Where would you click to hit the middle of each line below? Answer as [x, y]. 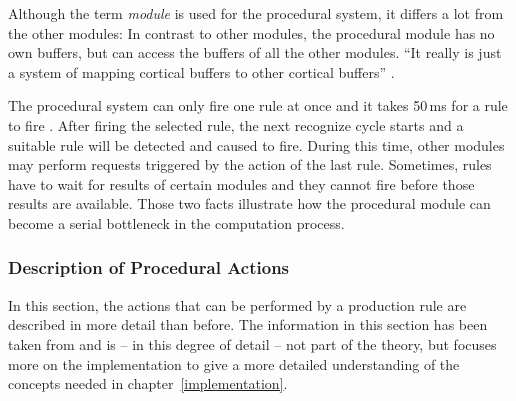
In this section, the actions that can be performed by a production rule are [237, 304]
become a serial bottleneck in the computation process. [176, 222]
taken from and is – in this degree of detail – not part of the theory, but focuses [252, 343]
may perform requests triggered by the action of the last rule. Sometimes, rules [250, 164]
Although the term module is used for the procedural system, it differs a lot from [256, 13]
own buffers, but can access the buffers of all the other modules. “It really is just [255, 52]
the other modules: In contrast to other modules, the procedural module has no [251, 32]
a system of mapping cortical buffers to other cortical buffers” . [201, 71]
